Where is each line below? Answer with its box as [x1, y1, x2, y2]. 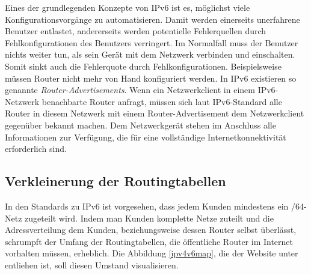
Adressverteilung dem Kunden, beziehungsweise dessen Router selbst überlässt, [5, 223, 297, 236]
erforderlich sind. [5, 142, 67, 155]
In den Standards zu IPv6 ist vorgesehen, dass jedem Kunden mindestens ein [5, 199, 289, 212]
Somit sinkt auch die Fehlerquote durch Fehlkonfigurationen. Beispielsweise [5, 59, 282, 72]
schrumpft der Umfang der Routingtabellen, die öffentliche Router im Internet [5, 235, 294, 247]
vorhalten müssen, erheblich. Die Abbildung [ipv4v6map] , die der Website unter [5, 247, 298, 259]
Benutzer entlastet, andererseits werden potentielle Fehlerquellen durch [5, 25, 266, 37]
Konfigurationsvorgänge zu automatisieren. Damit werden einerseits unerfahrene [5, 13, 300, 25]
